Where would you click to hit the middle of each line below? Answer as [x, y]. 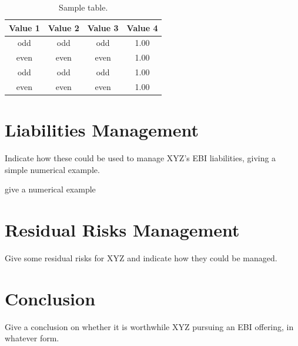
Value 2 [63, 27]
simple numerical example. [52, 169]
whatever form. [32, 338]
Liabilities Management [102, 130]
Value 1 [24, 27]
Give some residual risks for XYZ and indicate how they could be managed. [141, 258]
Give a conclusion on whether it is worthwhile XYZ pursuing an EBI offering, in [149, 326]
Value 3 [103, 27]
